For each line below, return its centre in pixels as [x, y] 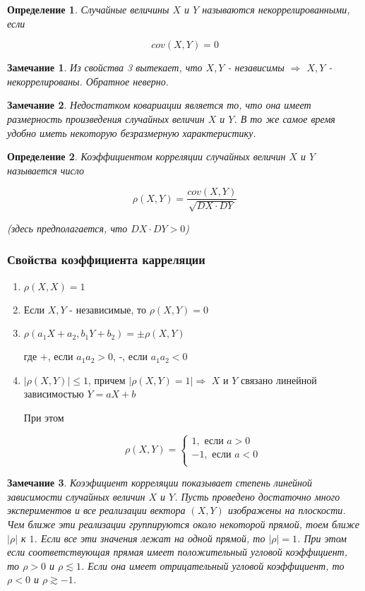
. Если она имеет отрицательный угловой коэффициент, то [213, 565]
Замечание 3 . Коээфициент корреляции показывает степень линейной [160, 483]
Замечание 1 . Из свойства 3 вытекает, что [105, 67]
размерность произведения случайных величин [106, 118]
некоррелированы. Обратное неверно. [88, 81]
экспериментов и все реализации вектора [96, 510]
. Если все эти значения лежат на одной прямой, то [150, 538]
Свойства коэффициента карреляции [106, 259]
